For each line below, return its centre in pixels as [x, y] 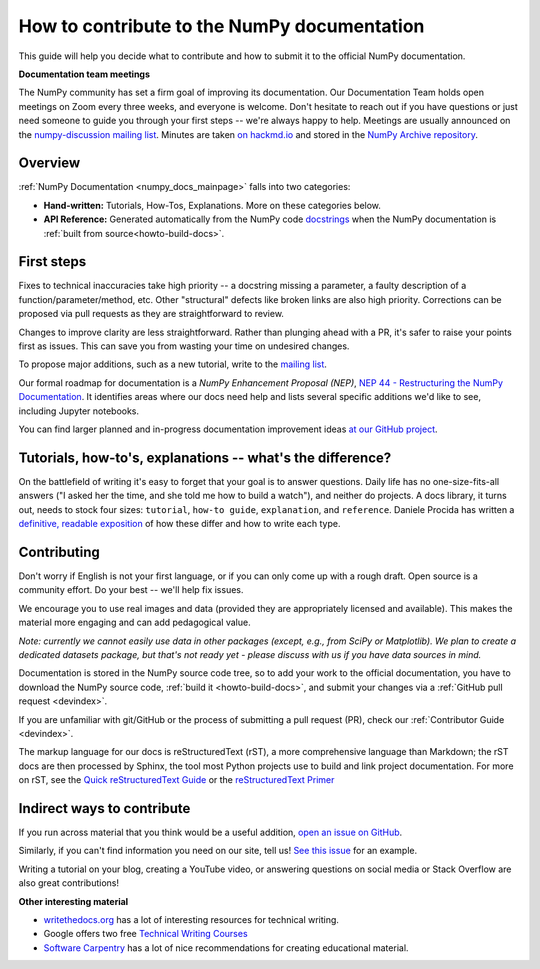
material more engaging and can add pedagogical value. [134, 622]
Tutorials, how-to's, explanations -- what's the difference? [205, 457]
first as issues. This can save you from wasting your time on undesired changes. [184, 346]
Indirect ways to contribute [104, 808]
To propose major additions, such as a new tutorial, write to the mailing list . [172, 364]
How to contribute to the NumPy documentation [221, 26]
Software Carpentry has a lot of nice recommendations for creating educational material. [226, 947]
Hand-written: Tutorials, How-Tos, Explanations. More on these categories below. [212, 205]
